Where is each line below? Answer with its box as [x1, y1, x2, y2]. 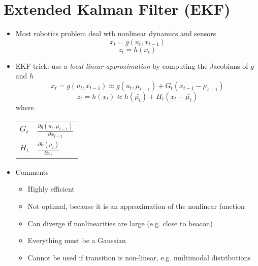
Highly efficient [27, 183, 75, 194]
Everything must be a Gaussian [27, 235, 126, 246]
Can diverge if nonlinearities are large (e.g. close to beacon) [27, 218, 213, 228]
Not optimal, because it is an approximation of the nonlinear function [27, 200, 245, 211]
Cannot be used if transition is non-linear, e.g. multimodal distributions [27, 252, 251, 262]
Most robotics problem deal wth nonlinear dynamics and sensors [15, 28, 216, 39]
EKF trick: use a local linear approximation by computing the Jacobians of [15, 60, 248, 71]
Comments [15, 166, 49, 177]
